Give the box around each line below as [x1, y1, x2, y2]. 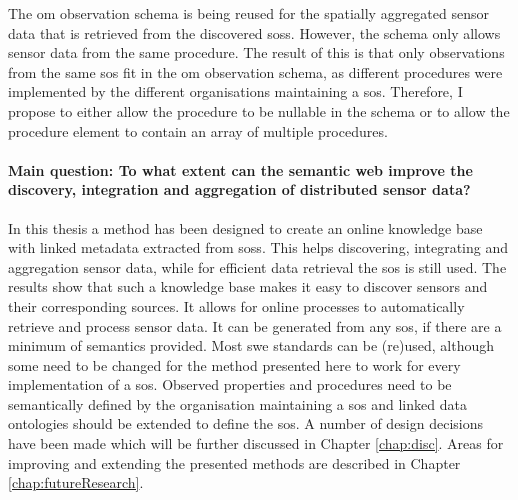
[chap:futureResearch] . [8, 472, 144, 493]
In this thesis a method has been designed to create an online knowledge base [8, 217, 483, 238]
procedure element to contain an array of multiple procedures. [8, 120, 388, 141]
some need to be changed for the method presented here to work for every [8, 354, 461, 375]
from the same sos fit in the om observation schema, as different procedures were [8, 61, 503, 82]
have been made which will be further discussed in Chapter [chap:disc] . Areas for [8, 433, 504, 454]
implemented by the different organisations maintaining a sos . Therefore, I [8, 81, 463, 102]
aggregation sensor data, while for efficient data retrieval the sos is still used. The [8, 256, 507, 277]
